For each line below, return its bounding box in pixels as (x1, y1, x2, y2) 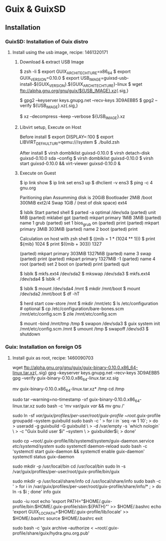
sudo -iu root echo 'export (12, 498, 66, 504)
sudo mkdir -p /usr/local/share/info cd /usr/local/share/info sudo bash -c (12, 478, 161, 484)
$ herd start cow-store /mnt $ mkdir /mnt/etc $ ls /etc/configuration (19, 301, 159, 307)
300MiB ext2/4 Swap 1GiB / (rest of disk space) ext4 (19, 200, 127, 206)
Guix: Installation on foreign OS (5, 343, 82, 350)
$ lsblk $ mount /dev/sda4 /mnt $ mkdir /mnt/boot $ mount (19, 286, 140, 292)
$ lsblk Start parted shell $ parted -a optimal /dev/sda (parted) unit (19, 209, 156, 215)
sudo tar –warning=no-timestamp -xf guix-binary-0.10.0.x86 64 (12, 396, 140, 404)
